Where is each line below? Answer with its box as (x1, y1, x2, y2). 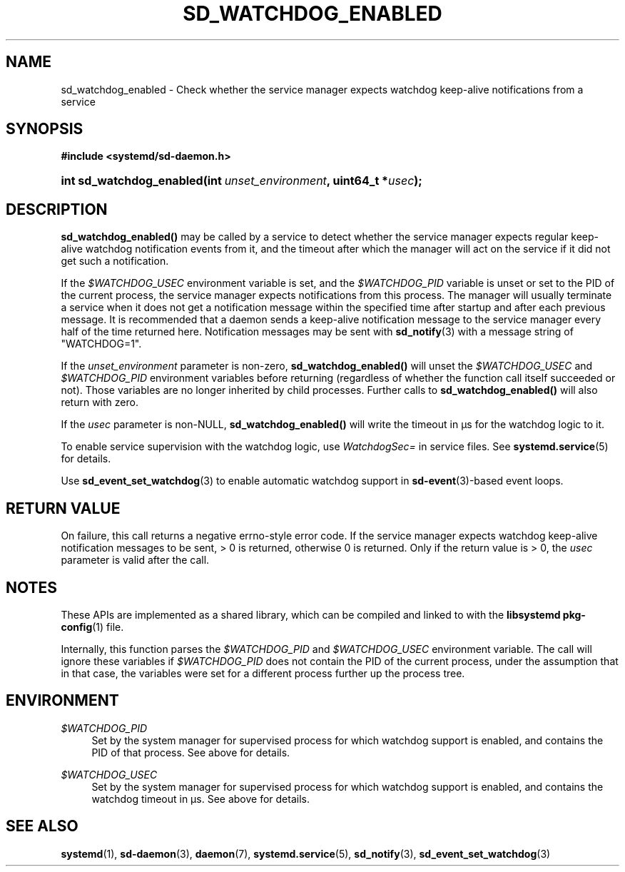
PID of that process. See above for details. (91, 746, 290, 759)
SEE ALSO (6, 817, 78, 836)
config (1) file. (61, 620, 124, 633)
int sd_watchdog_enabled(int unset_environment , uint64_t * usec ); (61, 173, 422, 188)
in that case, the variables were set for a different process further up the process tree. (61, 666, 465, 679)
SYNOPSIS (6, 120, 83, 138)
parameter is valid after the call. (61, 554, 210, 567)
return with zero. (61, 396, 138, 409)
